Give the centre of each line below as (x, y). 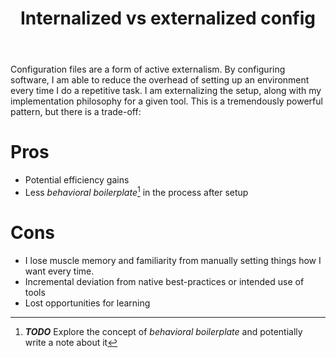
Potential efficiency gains (77, 180)
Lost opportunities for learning (87, 303)
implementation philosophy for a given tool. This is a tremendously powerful (166, 101)
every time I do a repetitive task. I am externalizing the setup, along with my (166, 91)
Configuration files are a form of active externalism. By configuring (148, 69)
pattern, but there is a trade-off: (76, 112)
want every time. (59, 271)
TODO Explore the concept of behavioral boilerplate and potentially (163, 331)
